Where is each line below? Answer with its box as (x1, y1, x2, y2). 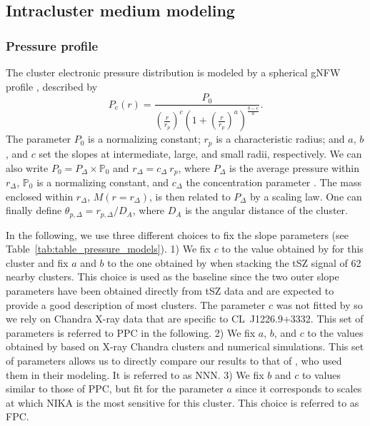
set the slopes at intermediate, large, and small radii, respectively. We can (39, 146, 362, 161)
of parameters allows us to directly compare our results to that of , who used (6, 353, 342, 367)
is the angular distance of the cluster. (185, 203, 348, 218)
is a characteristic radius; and (216, 131, 345, 146)
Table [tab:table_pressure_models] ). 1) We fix (6, 241, 211, 256)
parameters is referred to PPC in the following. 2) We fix (6, 325, 256, 340)
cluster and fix (6, 255, 69, 270)
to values (301, 367, 341, 382)
